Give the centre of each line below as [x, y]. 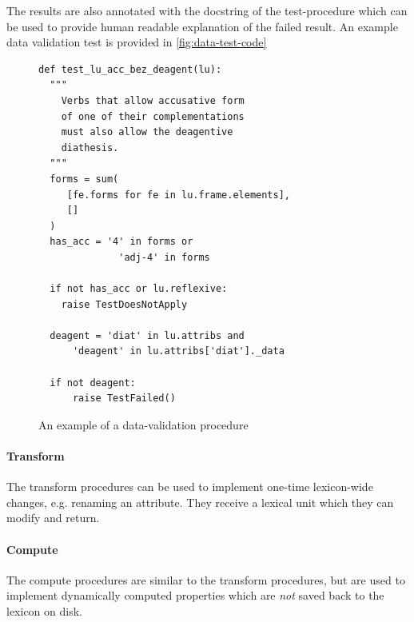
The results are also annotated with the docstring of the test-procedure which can [207, 10]
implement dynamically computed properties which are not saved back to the [195, 595]
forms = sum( [84, 179]
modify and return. [53, 518]
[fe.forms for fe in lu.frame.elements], [178, 195]
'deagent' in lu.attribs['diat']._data [178, 351]
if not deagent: [93, 383]
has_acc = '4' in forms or [121, 242]
